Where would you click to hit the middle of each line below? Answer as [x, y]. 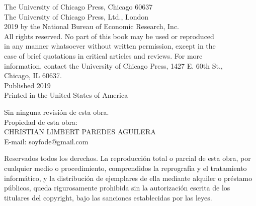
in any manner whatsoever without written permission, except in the [110, 46]
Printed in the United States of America [66, 95]
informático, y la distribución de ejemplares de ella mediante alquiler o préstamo [128, 178]
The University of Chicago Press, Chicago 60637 [78, 7]
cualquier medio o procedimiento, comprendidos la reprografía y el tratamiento [125, 168]
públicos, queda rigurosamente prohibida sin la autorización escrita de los [117, 188]
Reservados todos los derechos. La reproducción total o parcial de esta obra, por [127, 158]
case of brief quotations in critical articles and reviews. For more [103, 55]
